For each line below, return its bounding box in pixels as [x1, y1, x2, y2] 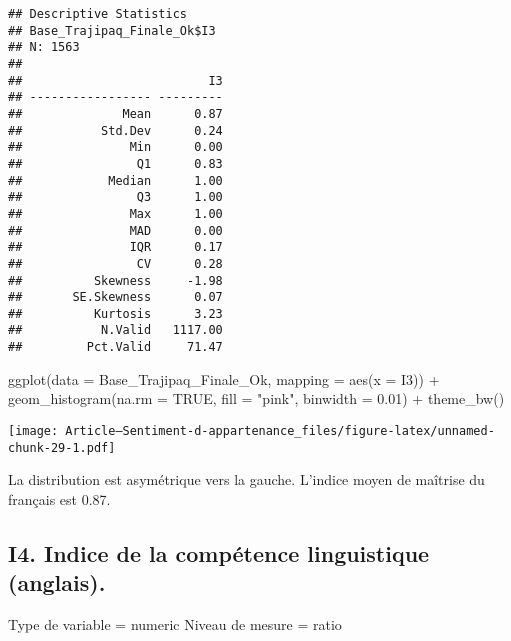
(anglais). [8, 567, 106, 598]
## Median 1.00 [8, 173, 223, 188]
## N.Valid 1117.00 [8, 323, 223, 338]
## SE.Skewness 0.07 [8, 290, 223, 305]
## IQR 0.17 [8, 240, 223, 255]
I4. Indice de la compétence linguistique [8, 537, 430, 568]
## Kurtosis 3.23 [8, 306, 223, 321]
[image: [8, 423, 59, 438]
